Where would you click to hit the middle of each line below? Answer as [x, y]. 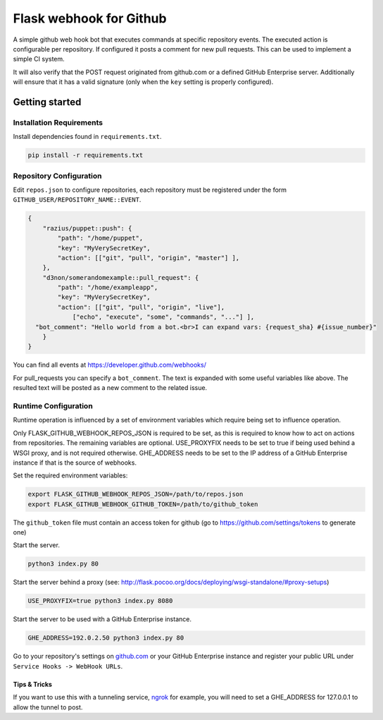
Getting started [47, 102]
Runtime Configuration [53, 405]
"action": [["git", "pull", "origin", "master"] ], [149, 258]
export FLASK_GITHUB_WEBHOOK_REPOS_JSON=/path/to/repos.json [136, 494]
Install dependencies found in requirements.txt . [87, 137]
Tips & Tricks [33, 684]
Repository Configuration [57, 176]
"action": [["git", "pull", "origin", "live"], [141, 307]
